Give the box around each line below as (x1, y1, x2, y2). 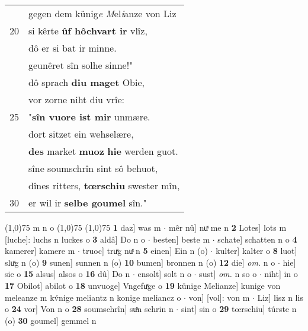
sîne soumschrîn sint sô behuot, (28, 161, 158, 175)
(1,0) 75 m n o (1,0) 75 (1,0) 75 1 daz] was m (5, 221, 161, 233)
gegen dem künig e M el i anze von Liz (28, 7, 177, 20)
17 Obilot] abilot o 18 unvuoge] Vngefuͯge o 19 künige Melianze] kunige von (5, 279, 281, 291)
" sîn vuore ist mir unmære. (28, 110, 150, 123)
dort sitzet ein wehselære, (28, 127, 134, 141)
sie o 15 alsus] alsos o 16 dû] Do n (5, 268, 130, 280)
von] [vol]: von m (188, 291, 250, 303)
